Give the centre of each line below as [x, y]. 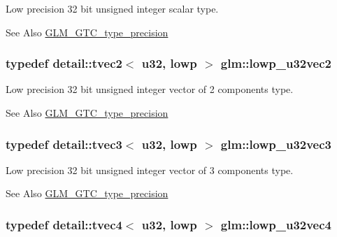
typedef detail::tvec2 [64, 63]
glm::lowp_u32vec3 [276, 144]
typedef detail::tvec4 [64, 224]
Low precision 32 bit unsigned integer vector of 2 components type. [150, 89]
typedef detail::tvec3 [64, 144]
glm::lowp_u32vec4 [276, 224]
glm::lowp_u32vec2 [276, 63]
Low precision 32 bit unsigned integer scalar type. [112, 8]
